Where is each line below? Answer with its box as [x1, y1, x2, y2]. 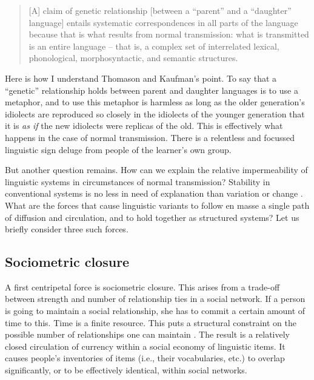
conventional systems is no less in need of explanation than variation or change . [5, 187, 303, 200]
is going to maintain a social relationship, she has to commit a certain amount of [5, 304, 306, 317]
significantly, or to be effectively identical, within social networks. [5, 364, 247, 376]
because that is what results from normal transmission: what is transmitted [28, 28, 309, 41]
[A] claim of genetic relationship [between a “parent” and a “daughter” [28, 4, 292, 16]
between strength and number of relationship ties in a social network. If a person [5, 292, 306, 305]
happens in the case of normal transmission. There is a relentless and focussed [5, 131, 295, 143]
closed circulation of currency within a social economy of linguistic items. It [5, 339, 286, 352]
